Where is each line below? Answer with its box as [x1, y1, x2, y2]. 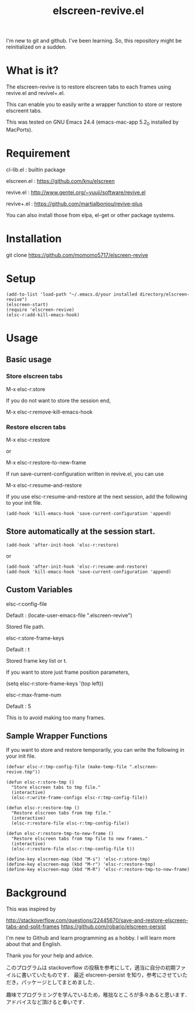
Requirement [6, 147, 70, 160]
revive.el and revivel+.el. [6, 90, 66, 97]
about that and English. [6, 941, 62, 948]
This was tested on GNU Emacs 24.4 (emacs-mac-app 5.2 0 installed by [6, 118, 179, 127]
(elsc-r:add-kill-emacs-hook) [6, 312, 80, 318]
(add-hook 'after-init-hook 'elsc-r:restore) [6, 542, 119, 548]
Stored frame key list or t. [6, 657, 67, 664]
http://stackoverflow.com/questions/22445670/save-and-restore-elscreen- [6, 917, 189, 924]
